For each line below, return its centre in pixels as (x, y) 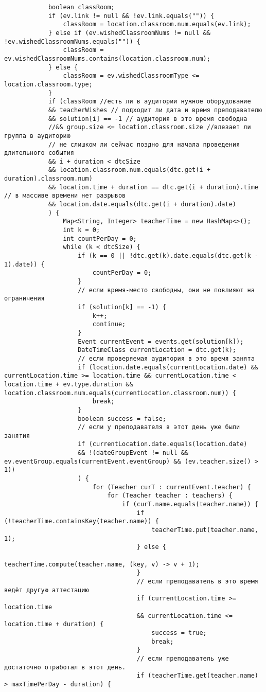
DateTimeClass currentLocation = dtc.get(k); (157, 350)
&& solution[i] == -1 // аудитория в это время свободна (148, 119)
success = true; (179, 633)
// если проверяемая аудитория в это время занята (166, 358)
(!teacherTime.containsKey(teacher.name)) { (82, 521)
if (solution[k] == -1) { (122, 307)
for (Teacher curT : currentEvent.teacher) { (172, 487)
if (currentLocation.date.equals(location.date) (163, 444)
